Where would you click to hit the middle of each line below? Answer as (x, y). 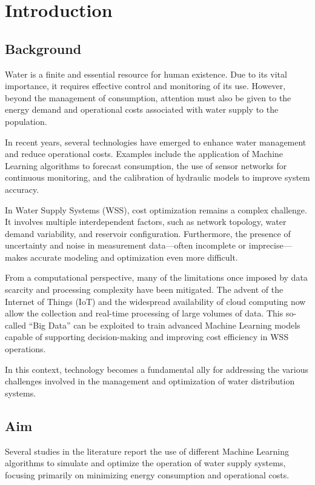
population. (26, 121)
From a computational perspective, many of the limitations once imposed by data (156, 277)
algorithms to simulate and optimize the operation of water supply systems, (145, 463)
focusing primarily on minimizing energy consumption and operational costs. (147, 474)
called (15, 325)
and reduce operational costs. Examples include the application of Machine (144, 154)
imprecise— (270, 245)
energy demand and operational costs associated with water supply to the (142, 109)
